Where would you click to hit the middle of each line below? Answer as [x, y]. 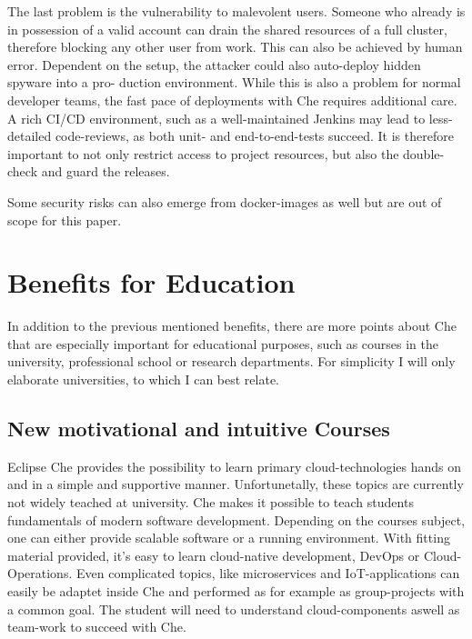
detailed [30, 136]
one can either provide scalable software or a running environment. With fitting [229, 538]
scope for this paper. [65, 220]
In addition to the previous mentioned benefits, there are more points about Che [232, 326]
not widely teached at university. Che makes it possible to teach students [211, 502]
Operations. [40, 573]
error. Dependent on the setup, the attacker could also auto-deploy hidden [214, 64]
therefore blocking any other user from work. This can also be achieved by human [235, 47]
